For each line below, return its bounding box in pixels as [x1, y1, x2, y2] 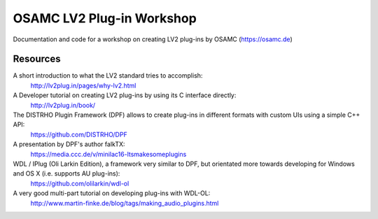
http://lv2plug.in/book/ [30, 101, 96, 109]
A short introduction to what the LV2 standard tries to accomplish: [13, 71, 203, 80]
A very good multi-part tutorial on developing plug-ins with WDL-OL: [13, 189, 211, 197]
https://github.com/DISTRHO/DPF [30, 130, 127, 139]
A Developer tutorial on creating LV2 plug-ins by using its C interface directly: [13, 91, 237, 99]
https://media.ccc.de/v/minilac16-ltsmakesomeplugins [30, 150, 187, 158]
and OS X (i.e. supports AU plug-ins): [13, 169, 120, 178]
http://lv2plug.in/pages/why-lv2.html [30, 81, 136, 90]
